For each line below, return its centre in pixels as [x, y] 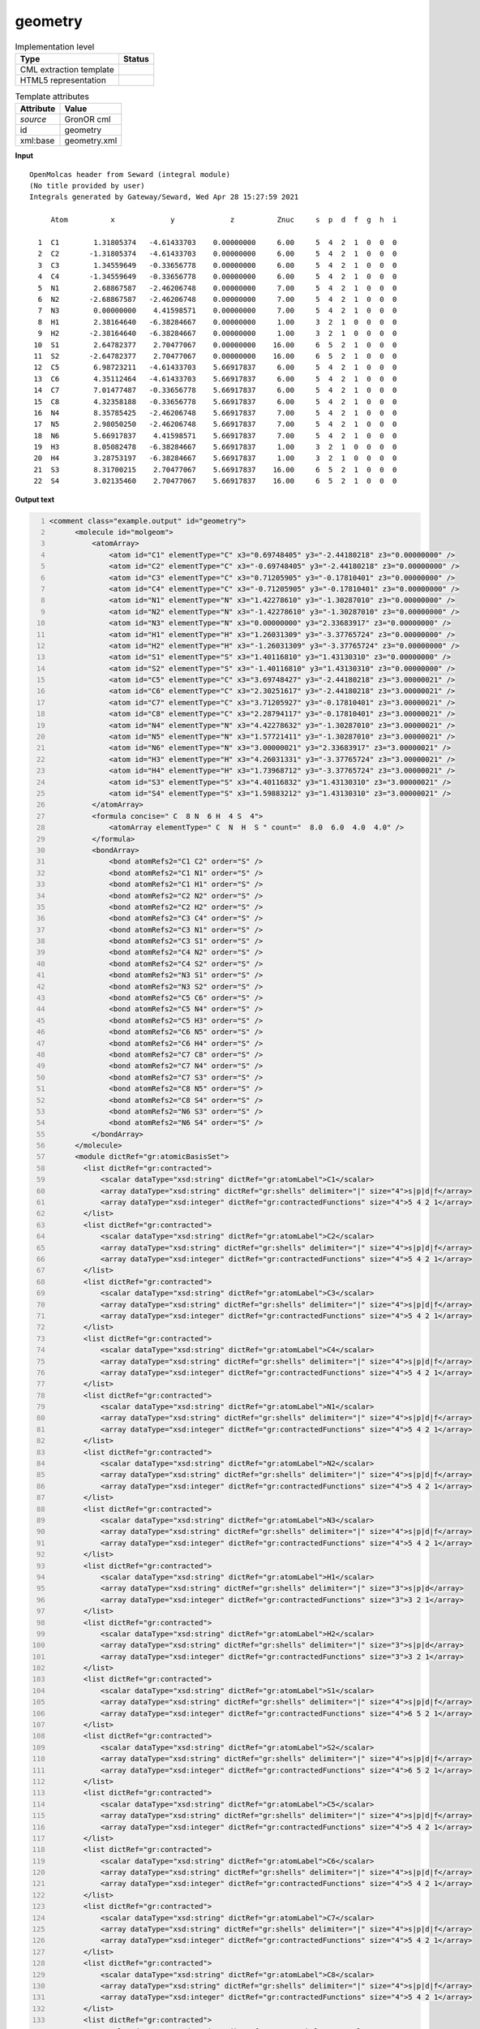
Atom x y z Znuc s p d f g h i [224, 220]
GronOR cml [88, 119]
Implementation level [55, 46]
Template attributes [52, 97]
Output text [35, 499]
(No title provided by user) [87, 186]
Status [136, 58]
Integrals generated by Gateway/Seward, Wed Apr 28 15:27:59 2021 [164, 197]
